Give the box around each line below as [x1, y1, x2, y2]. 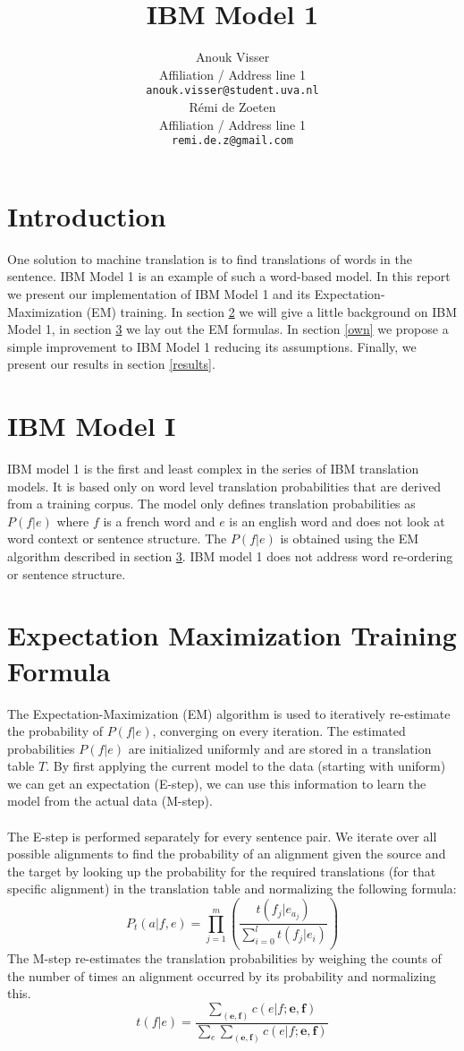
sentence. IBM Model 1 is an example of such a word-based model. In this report [7, 267, 451, 286]
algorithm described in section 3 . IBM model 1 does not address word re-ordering [7, 547, 453, 565]
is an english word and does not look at [229, 511, 445, 530]
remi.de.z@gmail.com [171, 134, 294, 148]
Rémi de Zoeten [189, 97, 276, 115]
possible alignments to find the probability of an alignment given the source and [7, 844, 446, 863]
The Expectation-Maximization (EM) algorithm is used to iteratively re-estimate [7, 704, 451, 722]
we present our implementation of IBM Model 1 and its [7, 284, 311, 303]
